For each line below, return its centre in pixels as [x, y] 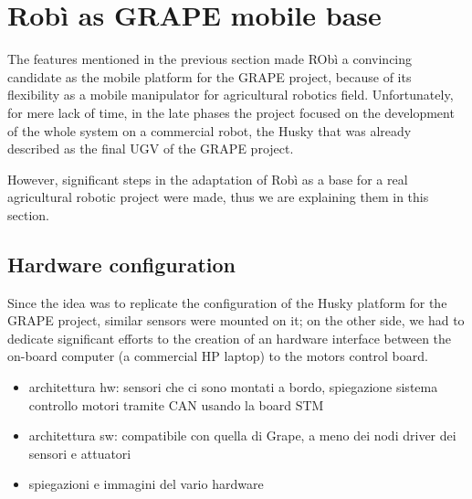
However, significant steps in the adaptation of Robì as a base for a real [208, 179]
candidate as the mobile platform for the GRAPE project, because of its [210, 76]
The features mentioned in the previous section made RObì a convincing [210, 59]
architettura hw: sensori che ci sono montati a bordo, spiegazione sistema [233, 387]
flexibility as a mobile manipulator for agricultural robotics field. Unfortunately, [231, 95]
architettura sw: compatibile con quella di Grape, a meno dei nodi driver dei [242, 435]
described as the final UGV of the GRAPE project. [151, 149]
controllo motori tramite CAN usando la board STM [176, 404]
